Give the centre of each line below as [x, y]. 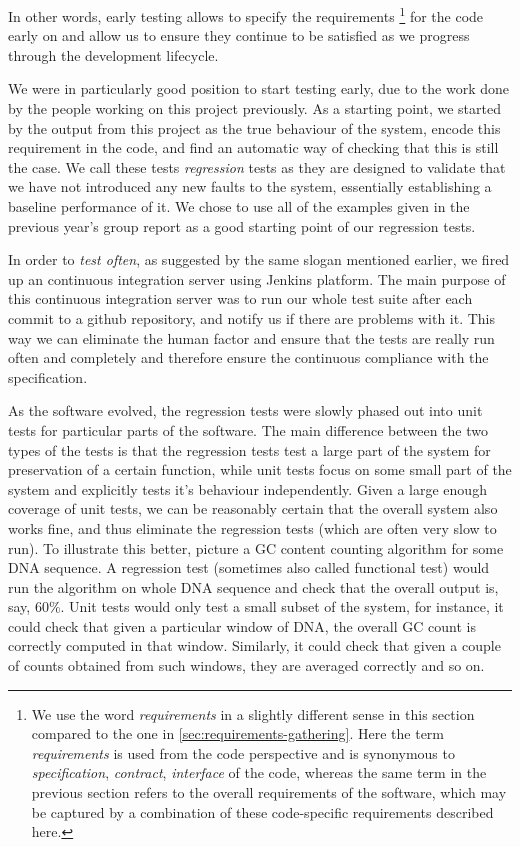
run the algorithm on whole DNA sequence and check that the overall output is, [253, 586]
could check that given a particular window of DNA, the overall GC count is [242, 625]
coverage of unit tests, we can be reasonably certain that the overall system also [253, 508]
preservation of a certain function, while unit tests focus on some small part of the [260, 469]
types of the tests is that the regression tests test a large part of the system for [249, 449]
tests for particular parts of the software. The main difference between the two [248, 429]
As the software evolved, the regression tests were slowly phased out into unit [245, 410]
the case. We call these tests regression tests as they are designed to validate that [257, 166]
